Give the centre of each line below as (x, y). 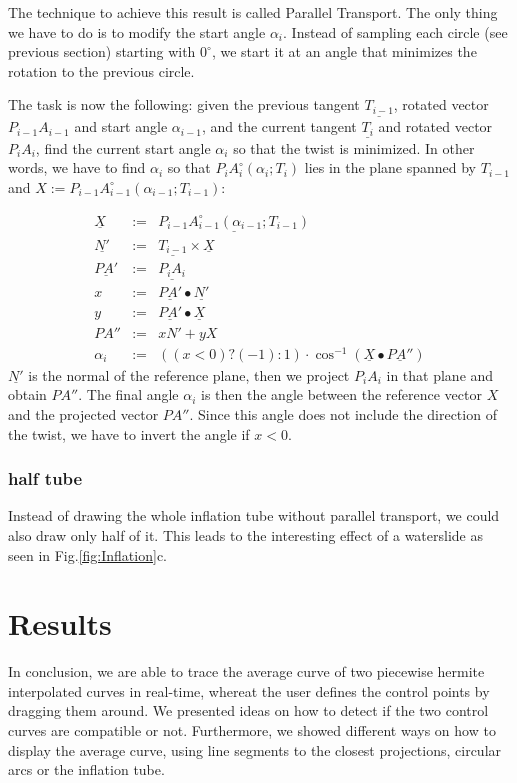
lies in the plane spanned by (390, 167)
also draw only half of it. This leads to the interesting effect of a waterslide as (245, 534)
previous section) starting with (102, 51)
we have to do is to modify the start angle (137, 31)
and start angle (121, 126)
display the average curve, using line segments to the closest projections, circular (255, 749)
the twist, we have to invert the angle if (129, 433)
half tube (45, 478)
